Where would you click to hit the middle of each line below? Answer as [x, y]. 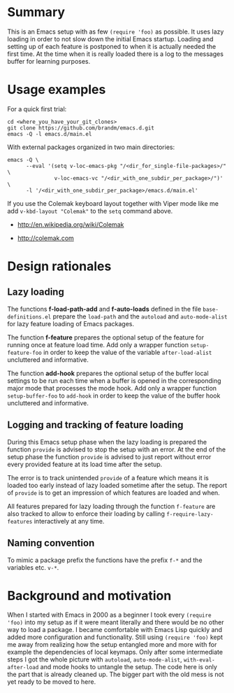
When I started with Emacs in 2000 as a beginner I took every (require [109, 615]
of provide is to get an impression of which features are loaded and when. [114, 492]
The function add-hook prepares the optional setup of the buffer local [108, 373]
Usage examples [57, 90]
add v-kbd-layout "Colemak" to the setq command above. [90, 211]
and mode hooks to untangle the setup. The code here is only [129, 667]
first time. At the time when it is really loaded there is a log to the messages [115, 54]
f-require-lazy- [190, 514]
